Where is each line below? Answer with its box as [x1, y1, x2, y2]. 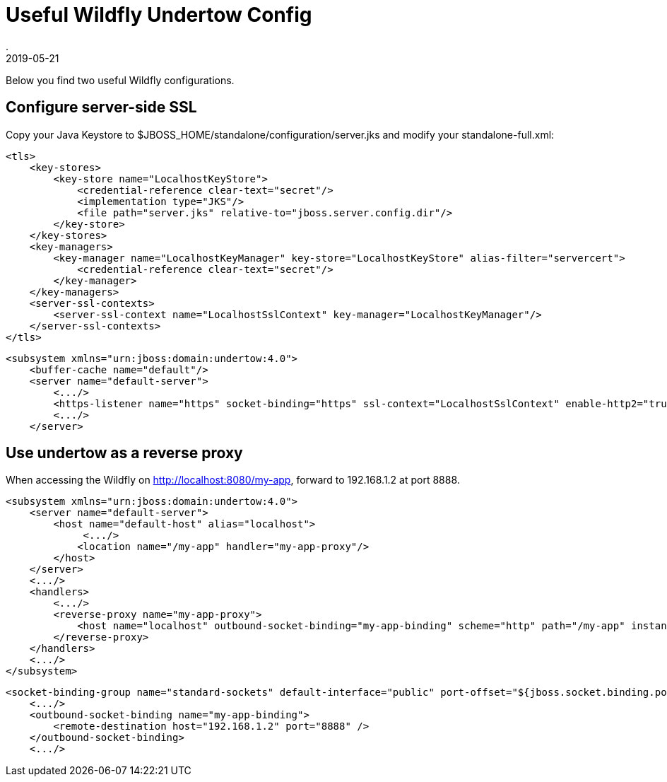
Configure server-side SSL [6, 98, 197, 117]
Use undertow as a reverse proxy [6, 444, 243, 462]
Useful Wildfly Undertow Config [6, 3, 312, 27]
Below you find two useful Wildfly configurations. [6, 74, 235, 86]
